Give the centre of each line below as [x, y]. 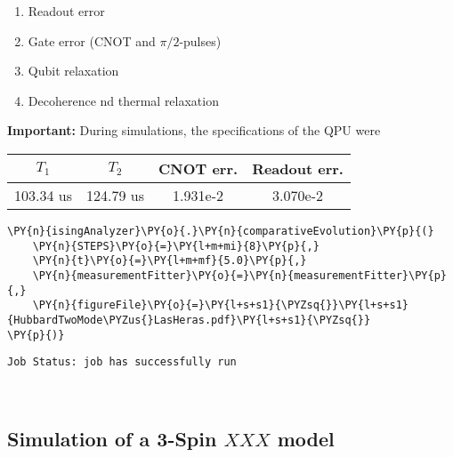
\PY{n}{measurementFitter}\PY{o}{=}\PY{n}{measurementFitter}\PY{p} [239, 275]
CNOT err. [198, 168]
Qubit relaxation [73, 71]
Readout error [66, 11]
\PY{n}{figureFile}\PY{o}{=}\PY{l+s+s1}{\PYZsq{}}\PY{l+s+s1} [221, 305]
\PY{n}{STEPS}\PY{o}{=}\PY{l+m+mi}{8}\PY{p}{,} [176, 246]
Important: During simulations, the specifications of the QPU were [194, 130]
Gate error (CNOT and [92, 40]
